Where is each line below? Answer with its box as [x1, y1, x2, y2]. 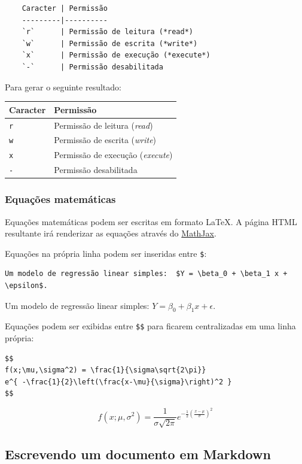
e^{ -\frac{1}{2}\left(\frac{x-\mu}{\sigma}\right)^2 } [5, 377, 232, 386]
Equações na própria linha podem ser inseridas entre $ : [5, 247, 207, 259]
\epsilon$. [5, 281, 48, 290]
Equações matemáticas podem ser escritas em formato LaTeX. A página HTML [5, 215, 297, 228]
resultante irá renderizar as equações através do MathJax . [5, 227, 216, 239]
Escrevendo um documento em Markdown [5, 444, 271, 463]
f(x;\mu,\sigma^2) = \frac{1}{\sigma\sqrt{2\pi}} [5, 366, 206, 375]
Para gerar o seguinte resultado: [5, 80, 121, 93]
